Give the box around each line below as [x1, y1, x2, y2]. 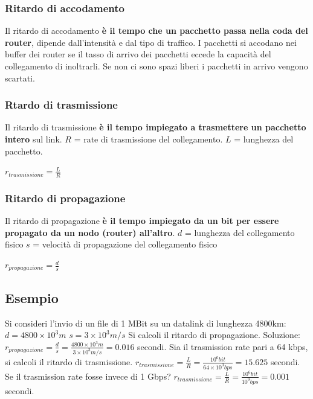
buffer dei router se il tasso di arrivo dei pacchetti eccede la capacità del [5, 48, 271, 60]
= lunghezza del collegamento [184, 226, 295, 238]
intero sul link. [5, 133, 62, 145]
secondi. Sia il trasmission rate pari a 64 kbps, [137, 340, 308, 353]
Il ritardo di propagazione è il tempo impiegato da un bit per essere [5, 214, 279, 227]
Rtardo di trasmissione [5, 97, 118, 112]
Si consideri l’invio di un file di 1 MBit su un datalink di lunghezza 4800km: [5, 316, 286, 329]
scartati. [5, 71, 35, 84]
